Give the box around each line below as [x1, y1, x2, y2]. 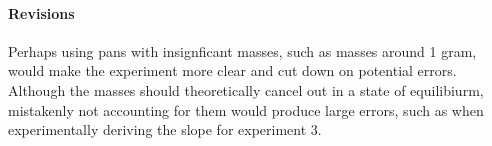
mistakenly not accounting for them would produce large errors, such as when [8, 99, 484, 120]
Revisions [8, 2, 75, 23]
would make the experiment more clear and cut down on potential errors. [8, 60, 457, 81]
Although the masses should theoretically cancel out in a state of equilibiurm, [8, 79, 484, 100]
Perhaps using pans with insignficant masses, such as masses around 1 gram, [8, 40, 477, 61]
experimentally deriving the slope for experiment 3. [8, 119, 322, 140]
